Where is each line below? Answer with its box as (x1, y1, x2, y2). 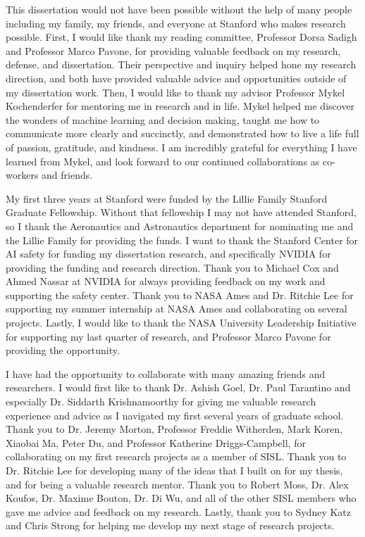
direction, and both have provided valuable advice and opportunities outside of (6, 70, 347, 85)
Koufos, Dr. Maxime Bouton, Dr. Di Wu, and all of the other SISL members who (6, 491, 357, 505)
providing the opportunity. (6, 343, 120, 358)
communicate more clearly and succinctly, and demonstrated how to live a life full (6, 126, 359, 141)
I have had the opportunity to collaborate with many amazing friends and (6, 366, 326, 381)
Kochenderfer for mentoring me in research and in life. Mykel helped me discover (6, 99, 355, 113)
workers (6, 168, 39, 182)
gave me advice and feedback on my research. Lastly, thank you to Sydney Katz (6, 504, 352, 519)
